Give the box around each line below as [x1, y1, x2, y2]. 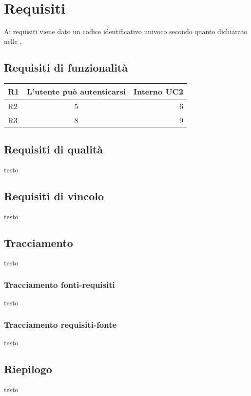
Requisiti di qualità [4, 141, 103, 156]
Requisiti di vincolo [4, 188, 104, 203]
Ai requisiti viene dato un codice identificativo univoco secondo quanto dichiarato [4, 26, 248, 37]
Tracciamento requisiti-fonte [4, 318, 117, 330]
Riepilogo [4, 361, 52, 376]
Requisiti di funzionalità [4, 59, 128, 75]
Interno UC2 [134, 85, 184, 97]
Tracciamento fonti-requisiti [4, 278, 115, 290]
